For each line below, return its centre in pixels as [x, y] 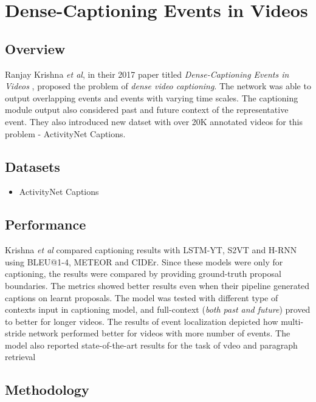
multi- [292, 321]
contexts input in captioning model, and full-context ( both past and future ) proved [158, 309]
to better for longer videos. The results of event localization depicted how [142, 321]
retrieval [20, 357]
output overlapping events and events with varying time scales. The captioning [152, 97]
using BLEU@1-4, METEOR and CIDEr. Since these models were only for [144, 261]
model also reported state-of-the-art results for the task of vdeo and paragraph [151, 345]
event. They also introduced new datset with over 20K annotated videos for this [154, 121]
